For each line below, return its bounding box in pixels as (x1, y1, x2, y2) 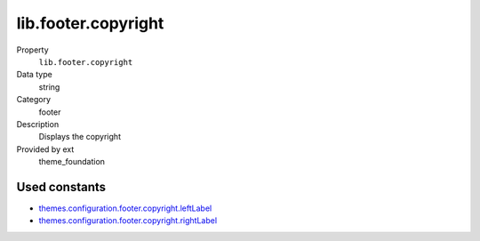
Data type (16, 69, 52, 80)
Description (16, 118, 60, 129)
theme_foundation (38, 157, 106, 167)
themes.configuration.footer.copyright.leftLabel (38, 203, 212, 213)
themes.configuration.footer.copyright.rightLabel (38, 215, 218, 226)
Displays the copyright (38, 132, 122, 142)
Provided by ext (16, 143, 75, 155)
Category (16, 94, 52, 105)
